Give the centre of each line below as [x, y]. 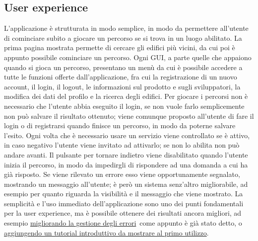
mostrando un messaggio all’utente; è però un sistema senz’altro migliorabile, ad [126, 184]
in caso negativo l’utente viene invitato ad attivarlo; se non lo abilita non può [122, 145]
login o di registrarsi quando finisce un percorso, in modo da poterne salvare [120, 125]
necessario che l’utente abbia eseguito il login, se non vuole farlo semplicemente [124, 106]
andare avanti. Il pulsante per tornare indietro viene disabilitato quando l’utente [126, 154]
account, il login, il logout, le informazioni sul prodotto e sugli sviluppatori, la [122, 86]
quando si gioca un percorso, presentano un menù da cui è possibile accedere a [123, 67]
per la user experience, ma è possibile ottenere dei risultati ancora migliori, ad [123, 213]
